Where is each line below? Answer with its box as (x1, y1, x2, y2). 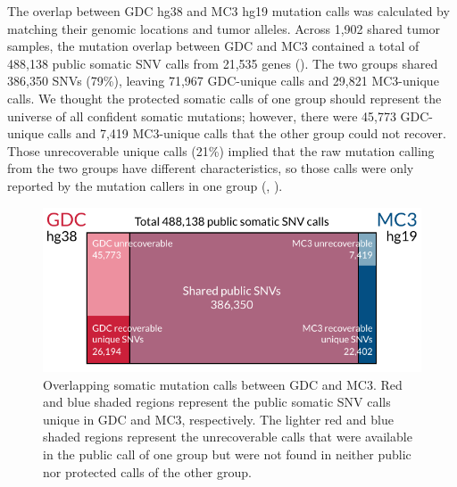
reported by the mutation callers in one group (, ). (7, 176, 283, 194)
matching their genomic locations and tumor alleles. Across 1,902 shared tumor (7, 19, 441, 37)
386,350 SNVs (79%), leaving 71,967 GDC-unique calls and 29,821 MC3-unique (7, 71, 439, 90)
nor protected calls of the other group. (43, 462, 252, 481)
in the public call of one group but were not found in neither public (43, 445, 411, 464)
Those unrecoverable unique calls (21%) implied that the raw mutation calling (7, 141, 435, 160)
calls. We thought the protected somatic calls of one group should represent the (7, 88, 442, 107)
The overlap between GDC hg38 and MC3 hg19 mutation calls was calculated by (7, 2, 450, 20)
